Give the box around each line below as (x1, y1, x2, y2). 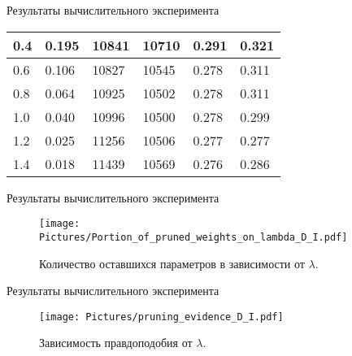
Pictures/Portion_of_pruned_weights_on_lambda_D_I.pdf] (39, 231, 348, 243)
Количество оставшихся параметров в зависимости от (39, 254, 305, 271)
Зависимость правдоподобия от (39, 334, 193, 351)
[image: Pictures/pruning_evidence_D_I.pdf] (39, 310, 284, 323)
